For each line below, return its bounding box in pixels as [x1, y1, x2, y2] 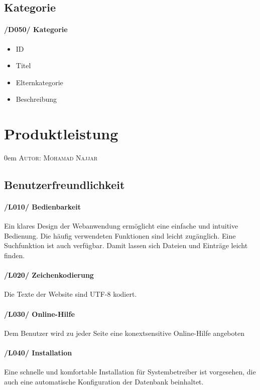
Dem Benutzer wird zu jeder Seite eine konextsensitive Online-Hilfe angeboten [4, 327, 244, 338]
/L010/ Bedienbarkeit [4, 202, 81, 212]
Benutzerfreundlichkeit [4, 177, 125, 192]
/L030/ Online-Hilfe [4, 308, 75, 319]
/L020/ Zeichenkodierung [4, 270, 94, 280]
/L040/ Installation [4, 347, 72, 357]
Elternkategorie [16, 77, 63, 87]
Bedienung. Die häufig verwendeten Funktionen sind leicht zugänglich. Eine [4, 230, 236, 241]
